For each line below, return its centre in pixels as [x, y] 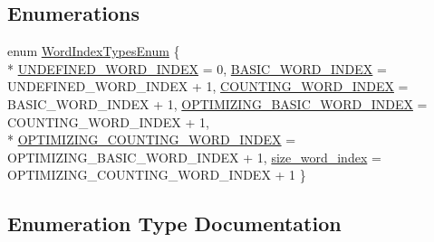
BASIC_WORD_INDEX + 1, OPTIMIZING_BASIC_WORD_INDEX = [217, 103]
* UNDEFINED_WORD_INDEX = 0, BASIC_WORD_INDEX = [197, 68]
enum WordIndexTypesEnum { [94, 51]
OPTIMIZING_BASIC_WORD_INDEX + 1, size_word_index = [194, 157]
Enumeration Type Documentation [174, 223]
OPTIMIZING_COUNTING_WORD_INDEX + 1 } [157, 175]
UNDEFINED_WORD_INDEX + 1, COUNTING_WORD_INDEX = [208, 86]
